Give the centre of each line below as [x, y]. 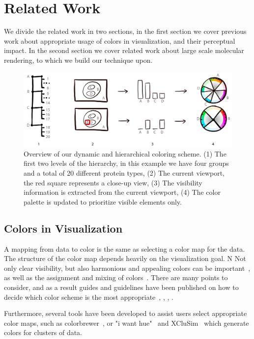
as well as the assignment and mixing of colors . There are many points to [116, 277]
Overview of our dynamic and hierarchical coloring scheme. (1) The [125, 153]
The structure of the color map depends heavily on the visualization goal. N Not [125, 258]
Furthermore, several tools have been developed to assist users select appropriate [126, 313]
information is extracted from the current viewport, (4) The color [122, 192]
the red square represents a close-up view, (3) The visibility [113, 182]
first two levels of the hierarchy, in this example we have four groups [126, 163]
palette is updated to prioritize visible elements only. [103, 201]
